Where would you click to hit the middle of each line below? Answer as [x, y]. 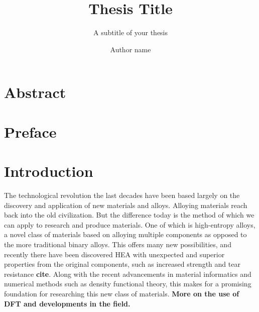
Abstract [35, 92]
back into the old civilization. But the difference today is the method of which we [129, 215]
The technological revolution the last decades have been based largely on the [122, 195]
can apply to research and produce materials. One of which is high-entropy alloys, [130, 224]
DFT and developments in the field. [67, 303]
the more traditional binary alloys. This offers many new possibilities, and [118, 244]
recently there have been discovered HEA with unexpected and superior [114, 254]
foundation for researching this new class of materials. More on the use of [122, 293]
